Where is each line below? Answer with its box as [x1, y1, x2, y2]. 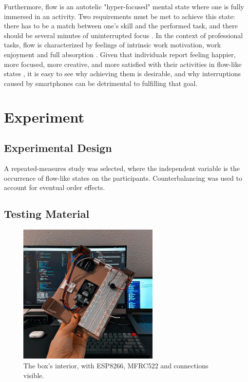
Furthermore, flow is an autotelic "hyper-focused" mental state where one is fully [4, 1, 244, 11]
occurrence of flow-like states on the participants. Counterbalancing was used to [4, 172, 242, 183]
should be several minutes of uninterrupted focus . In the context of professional [4, 30, 243, 40]
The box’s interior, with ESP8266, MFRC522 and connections [23, 361, 209, 371]
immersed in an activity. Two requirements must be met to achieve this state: [4, 11, 235, 21]
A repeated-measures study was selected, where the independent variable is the [4, 163, 240, 173]
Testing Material [4, 206, 90, 221]
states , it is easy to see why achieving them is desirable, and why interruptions [4, 68, 241, 79]
